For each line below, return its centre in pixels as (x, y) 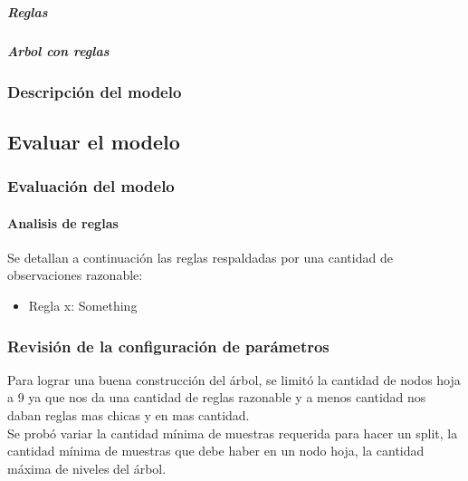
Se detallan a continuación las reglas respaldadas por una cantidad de (200, 257)
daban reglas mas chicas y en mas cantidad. (129, 415)
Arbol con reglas (58, 50)
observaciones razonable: (75, 275)
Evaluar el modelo (94, 141)
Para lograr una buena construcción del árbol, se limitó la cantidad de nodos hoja (234, 379)
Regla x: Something (83, 306)
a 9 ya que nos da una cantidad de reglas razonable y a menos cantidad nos (217, 397)
